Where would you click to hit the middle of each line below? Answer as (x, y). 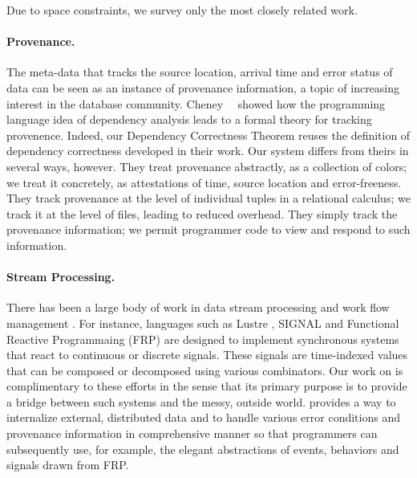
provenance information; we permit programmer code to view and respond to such (208, 229)
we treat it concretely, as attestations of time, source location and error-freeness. (204, 182)
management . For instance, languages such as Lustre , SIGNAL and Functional (203, 323)
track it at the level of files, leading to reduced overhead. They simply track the (202, 213)
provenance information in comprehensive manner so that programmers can (192, 433)
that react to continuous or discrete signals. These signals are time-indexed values (207, 355)
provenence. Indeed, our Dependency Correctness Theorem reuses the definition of (208, 135)
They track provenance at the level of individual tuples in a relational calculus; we (208, 198)
